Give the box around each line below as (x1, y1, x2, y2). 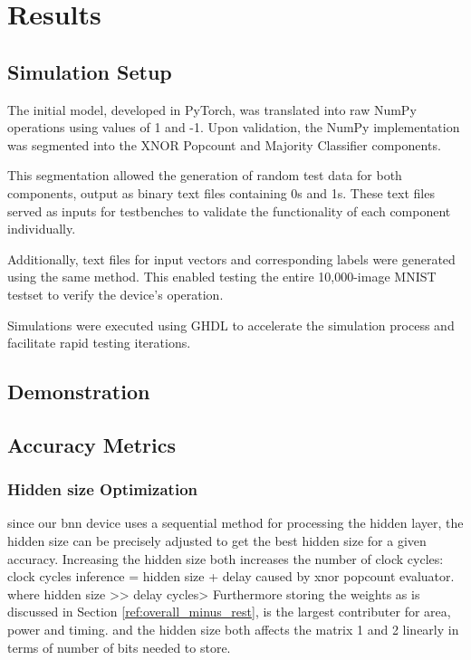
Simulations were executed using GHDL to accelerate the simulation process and (7, 315, 455, 334)
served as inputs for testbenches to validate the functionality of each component (7, 201, 451, 220)
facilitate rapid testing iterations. (7, 333, 191, 352)
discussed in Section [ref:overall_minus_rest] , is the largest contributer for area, (7, 602, 451, 621)
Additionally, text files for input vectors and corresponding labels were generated (7, 249, 456, 268)
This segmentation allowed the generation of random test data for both (7, 166, 402, 185)
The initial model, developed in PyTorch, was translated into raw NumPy (7, 100, 417, 119)
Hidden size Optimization (7, 478, 197, 501)
